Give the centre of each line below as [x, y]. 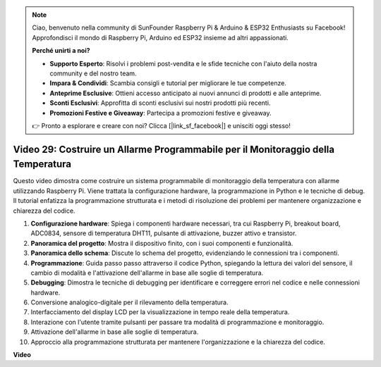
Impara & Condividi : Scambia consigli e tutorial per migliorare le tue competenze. [168, 83]
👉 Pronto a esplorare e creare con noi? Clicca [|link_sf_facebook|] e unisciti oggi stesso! [161, 125]
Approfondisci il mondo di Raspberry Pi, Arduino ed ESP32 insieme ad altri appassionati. [160, 37]
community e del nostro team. [93, 73]
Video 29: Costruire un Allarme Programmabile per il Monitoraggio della [174, 149]
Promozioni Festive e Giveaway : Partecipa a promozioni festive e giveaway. [161, 113]
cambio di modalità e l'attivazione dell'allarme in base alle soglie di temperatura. [147, 273]
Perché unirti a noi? [61, 51]
